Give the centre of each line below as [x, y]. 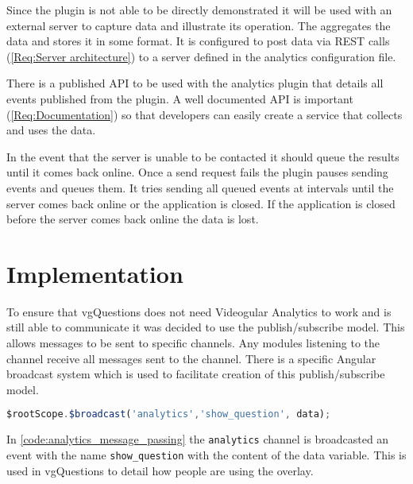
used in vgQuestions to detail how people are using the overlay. [160, 470]
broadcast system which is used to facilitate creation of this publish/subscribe [196, 374]
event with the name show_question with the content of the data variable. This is [206, 454]
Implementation [95, 273]
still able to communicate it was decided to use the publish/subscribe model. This [206, 327]
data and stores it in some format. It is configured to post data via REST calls [198, 41]
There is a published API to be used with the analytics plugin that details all [195, 83]
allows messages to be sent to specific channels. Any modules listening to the [193, 343]
